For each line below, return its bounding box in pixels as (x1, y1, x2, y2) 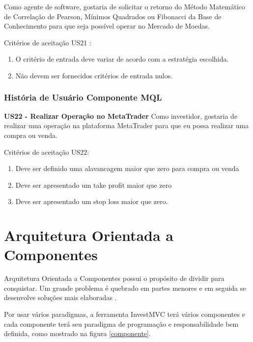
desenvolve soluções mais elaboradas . (4, 292, 117, 303)
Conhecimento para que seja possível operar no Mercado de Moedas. (4, 21, 210, 31)
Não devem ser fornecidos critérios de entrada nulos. (15, 70, 173, 80)
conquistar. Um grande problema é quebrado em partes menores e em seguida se (4, 282, 246, 293)
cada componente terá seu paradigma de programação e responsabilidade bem (4, 318, 239, 329)
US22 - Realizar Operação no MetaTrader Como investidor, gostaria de (4, 110, 238, 121)
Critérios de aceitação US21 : (4, 37, 91, 47)
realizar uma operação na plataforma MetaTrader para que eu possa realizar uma (4, 120, 249, 131)
